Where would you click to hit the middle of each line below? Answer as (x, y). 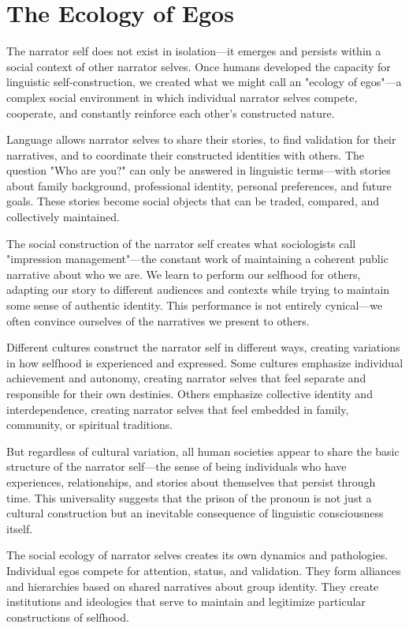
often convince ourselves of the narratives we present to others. (158, 320)
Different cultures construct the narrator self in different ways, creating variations (203, 347)
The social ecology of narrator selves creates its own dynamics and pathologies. (197, 555)
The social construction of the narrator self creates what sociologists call (181, 243)
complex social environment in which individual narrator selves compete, (182, 97)
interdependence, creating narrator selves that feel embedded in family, (178, 409)
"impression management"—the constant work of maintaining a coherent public (197, 259)
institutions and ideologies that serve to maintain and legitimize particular (186, 602)
